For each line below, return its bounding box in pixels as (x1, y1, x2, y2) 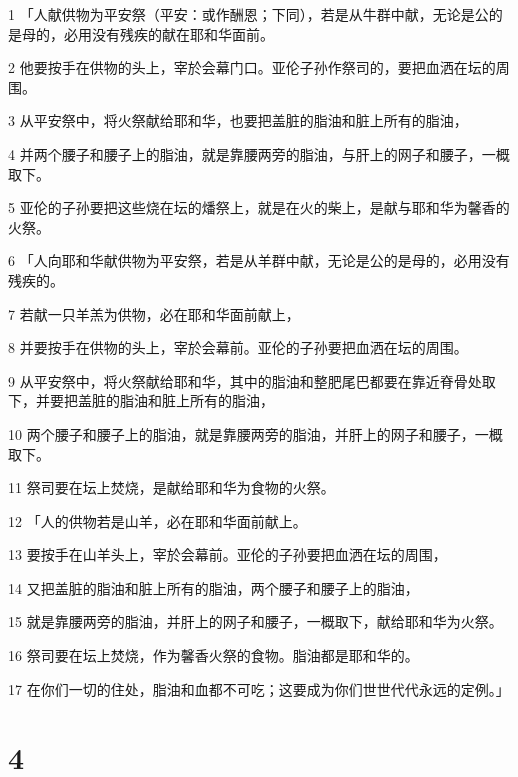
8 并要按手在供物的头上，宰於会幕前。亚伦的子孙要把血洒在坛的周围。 (8, 337, 468, 358)
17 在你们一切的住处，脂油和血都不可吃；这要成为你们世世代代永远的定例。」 (8, 678, 510, 699)
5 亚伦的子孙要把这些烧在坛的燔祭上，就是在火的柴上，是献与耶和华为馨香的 (8, 197, 510, 218)
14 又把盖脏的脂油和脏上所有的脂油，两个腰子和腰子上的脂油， (8, 577, 419, 598)
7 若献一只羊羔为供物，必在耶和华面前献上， (8, 303, 300, 324)
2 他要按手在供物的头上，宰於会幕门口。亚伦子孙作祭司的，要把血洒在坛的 (8, 57, 496, 78)
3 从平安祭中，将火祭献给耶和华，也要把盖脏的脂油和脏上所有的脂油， (8, 110, 468, 131)
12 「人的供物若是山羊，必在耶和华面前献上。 (8, 510, 307, 531)
